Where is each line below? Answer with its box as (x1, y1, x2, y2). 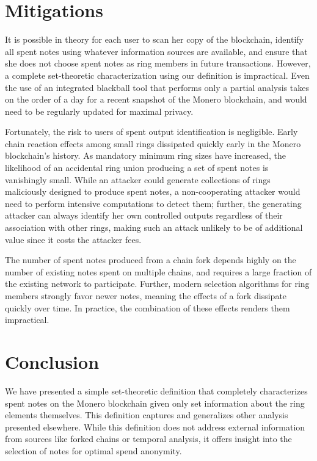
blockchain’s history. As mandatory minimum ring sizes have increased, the (5, 149, 286, 162)
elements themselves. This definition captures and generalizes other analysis (5, 408, 288, 421)
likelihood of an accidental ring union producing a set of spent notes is (5, 161, 269, 174)
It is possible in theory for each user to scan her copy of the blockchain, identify (5, 33, 304, 46)
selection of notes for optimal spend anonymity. (5, 444, 182, 457)
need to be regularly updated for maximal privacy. (5, 104, 194, 117)
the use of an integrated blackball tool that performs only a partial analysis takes (5, 81, 309, 93)
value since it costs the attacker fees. (5, 233, 142, 245)
